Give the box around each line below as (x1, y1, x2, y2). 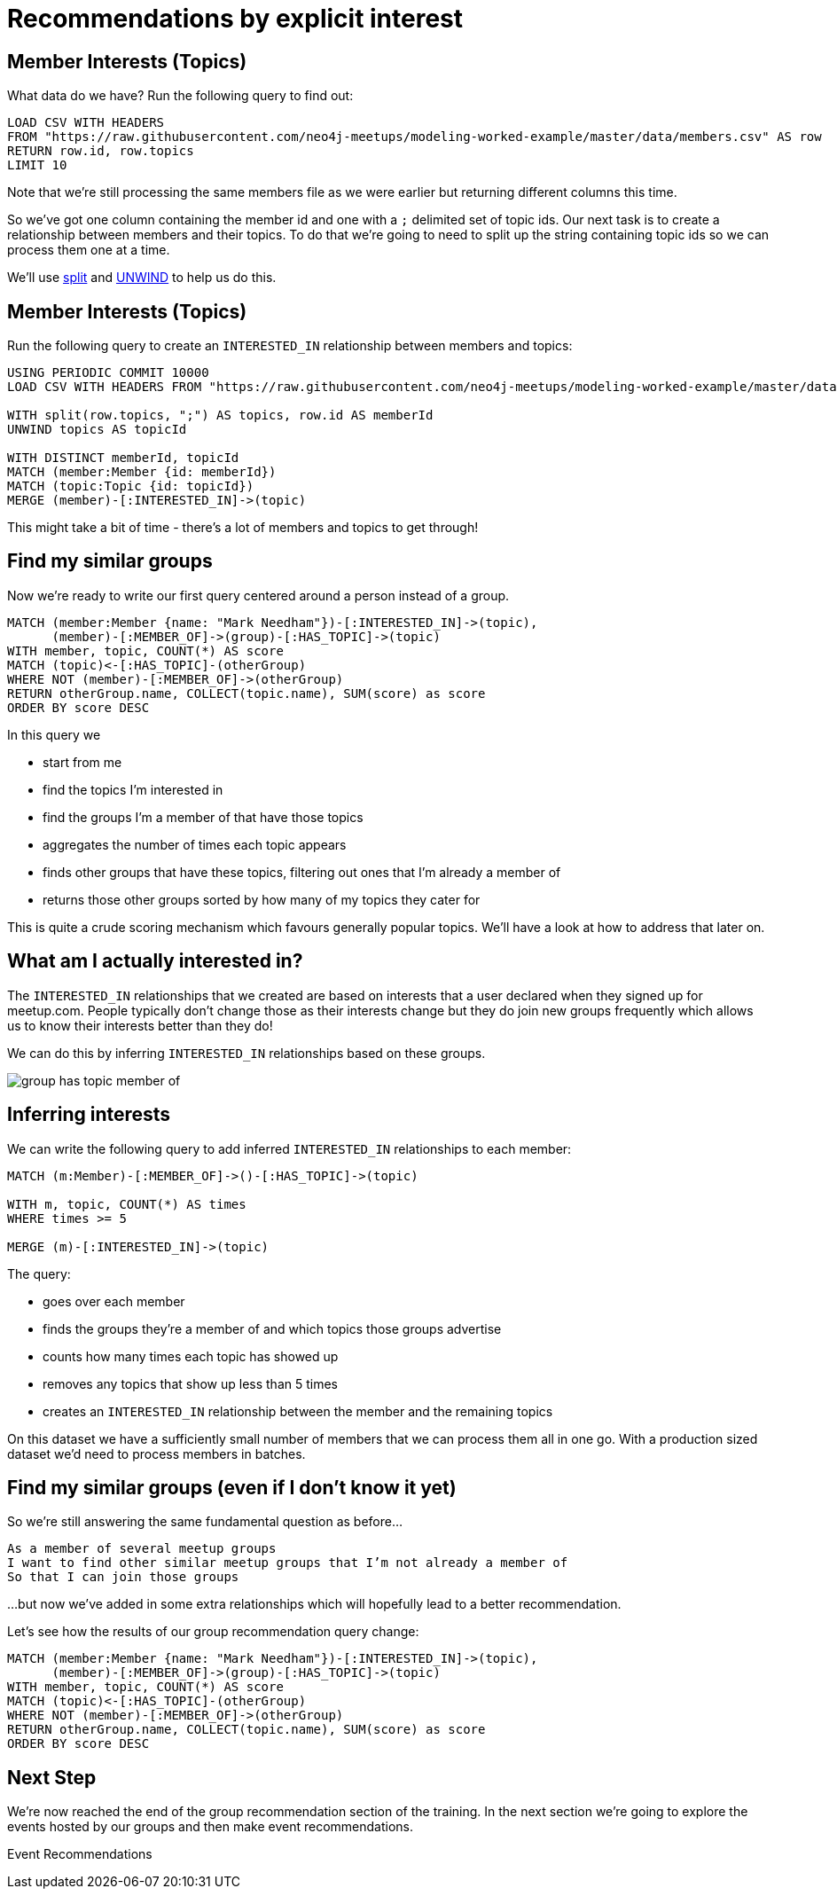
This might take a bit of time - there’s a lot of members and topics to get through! (7, 520, 479, 536)
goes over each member (43, 1293, 185, 1309)
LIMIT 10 (7, 158, 67, 173)
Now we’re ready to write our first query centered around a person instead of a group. (7, 587, 510, 603)
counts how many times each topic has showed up (43, 1348, 339, 1364)
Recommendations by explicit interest (7, 4, 464, 34)
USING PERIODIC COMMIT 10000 (7, 365, 209, 380)
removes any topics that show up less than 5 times (43, 1375, 338, 1391)
